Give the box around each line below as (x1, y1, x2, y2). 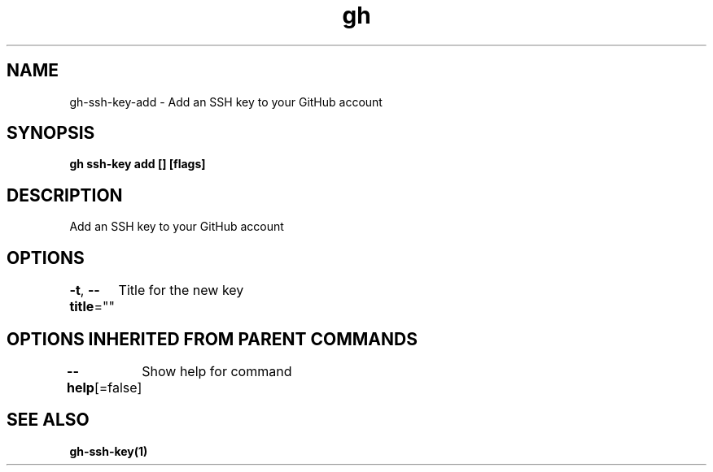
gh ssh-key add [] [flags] (69, 157, 206, 171)
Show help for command (142, 362, 292, 379)
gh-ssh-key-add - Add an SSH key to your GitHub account (69, 94, 383, 109)
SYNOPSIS (7, 123, 95, 144)
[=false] (94, 379, 142, 396)
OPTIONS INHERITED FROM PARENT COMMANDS (7, 328, 418, 349)
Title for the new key (118, 282, 244, 299)
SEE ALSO (7, 409, 90, 431)
